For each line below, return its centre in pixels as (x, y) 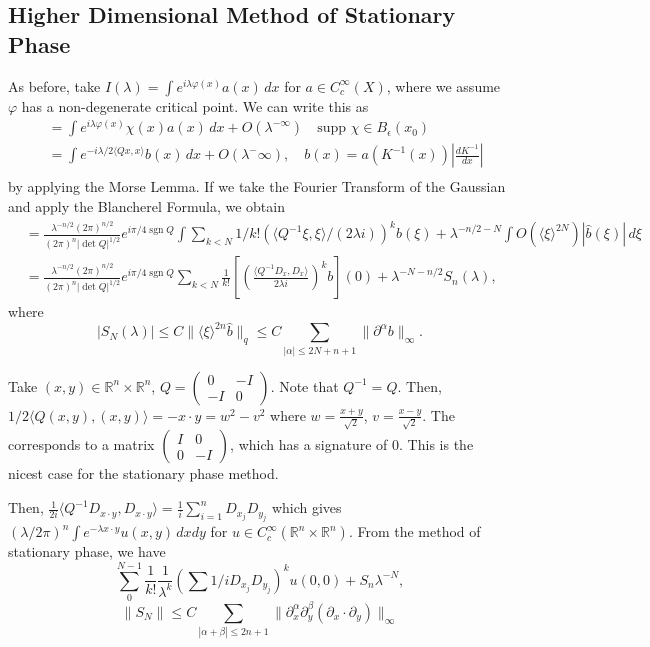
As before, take (54, 85)
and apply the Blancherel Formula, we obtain (146, 205)
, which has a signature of (309, 444)
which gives (306, 507)
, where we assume (443, 85)
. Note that (304, 385)
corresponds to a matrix (81, 444)
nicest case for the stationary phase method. (143, 473)
